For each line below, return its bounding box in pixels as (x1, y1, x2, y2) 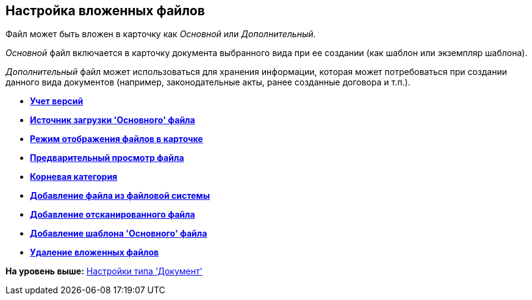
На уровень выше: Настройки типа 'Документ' (5, 266, 203, 277)
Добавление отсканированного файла (30, 209, 195, 220)
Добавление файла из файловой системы (30, 190, 210, 201)
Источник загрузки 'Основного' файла (30, 115, 195, 126)
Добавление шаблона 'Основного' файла (30, 228, 207, 239)
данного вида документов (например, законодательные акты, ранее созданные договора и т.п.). (5, 77, 411, 88)
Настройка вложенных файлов (5, 3, 205, 18)
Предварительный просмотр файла (30, 152, 184, 163)
